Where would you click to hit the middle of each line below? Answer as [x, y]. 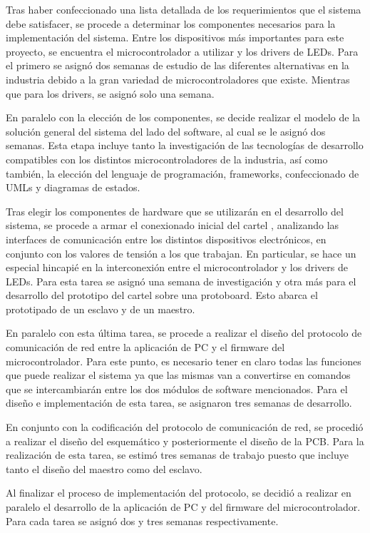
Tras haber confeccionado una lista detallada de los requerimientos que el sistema [184, 9]
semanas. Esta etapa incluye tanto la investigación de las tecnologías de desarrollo [185, 145]
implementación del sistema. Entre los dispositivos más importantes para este [175, 37]
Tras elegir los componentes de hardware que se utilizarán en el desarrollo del [175, 211]
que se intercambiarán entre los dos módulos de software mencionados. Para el [177, 389]
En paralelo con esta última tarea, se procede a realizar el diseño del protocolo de [184, 333]
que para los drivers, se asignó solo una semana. [110, 93]
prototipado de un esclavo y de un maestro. [101, 309]
